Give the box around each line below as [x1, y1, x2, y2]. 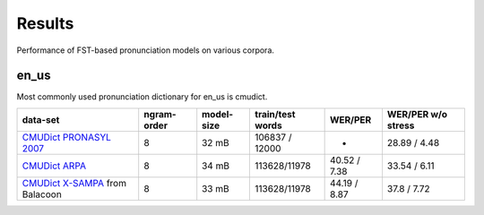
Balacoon [22, 188, 62, 201]
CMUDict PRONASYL [22, 131, 112, 143]
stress [386, 119, 415, 132]
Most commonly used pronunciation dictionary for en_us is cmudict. [16, 91, 268, 102]
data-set [22, 113, 60, 125]
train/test [255, 107, 296, 120]
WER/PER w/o [386, 107, 448, 120]
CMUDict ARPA [22, 159, 87, 172]
